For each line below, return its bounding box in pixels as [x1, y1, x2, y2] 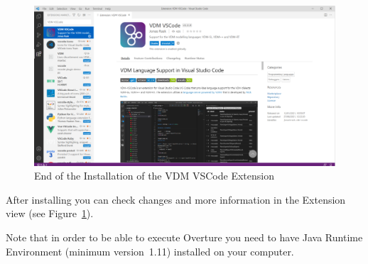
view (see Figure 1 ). [6, 206, 94, 221]
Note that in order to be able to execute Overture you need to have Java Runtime [6, 230, 363, 245]
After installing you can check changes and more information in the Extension [6, 192, 346, 207]
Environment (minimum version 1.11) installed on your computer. [6, 243, 294, 258]
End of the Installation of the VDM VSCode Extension [34, 168, 274, 183]
